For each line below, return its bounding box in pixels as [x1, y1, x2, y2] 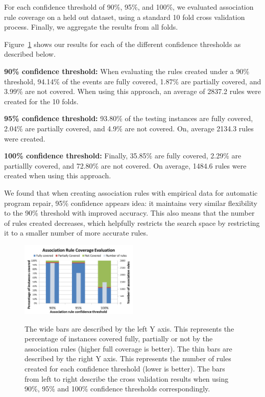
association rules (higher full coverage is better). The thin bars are [25, 343, 232, 354]
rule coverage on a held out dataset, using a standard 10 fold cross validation [4, 11, 245, 22]
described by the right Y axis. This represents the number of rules [25, 353, 231, 364]
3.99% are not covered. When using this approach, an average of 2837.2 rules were [4, 86, 261, 97]
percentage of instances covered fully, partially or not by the [25, 333, 213, 344]
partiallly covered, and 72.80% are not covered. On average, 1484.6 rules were [4, 160, 247, 171]
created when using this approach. [4, 170, 111, 181]
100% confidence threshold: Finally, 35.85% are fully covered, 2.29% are [4, 150, 242, 161]
